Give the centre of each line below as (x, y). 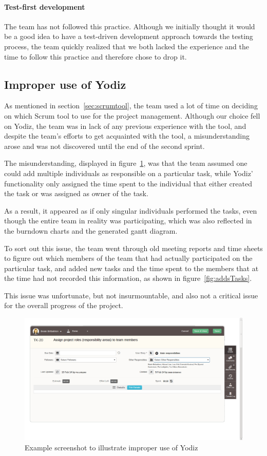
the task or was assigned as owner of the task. (76, 193)
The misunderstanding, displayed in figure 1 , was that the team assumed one (126, 163)
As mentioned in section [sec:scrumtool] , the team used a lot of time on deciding (131, 106)
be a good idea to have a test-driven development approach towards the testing (129, 36)
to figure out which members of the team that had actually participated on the (128, 258)
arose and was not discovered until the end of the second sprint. (104, 146)
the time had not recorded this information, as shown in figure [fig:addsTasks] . (128, 278)
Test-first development (45, 6)
